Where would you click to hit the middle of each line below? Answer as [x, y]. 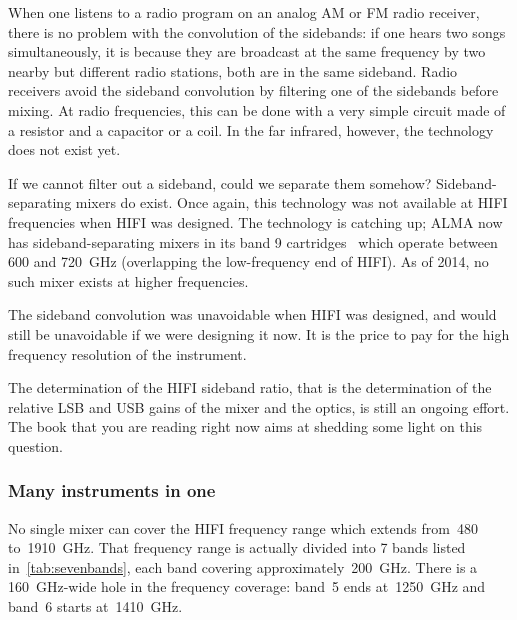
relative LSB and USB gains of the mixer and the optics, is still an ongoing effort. [259, 406]
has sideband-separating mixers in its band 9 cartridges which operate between [253, 241]
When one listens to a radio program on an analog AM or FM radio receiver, [244, 12]
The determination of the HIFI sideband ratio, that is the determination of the [250, 387]
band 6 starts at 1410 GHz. [95, 606]
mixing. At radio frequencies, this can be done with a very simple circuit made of [257, 109]
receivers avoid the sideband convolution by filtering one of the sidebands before [253, 90]
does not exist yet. [64, 149]
